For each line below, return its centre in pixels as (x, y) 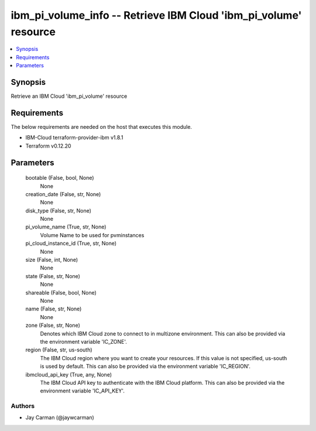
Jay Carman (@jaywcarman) (60, 418)
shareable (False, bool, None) (61, 292)
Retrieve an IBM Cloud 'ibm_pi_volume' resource (69, 96)
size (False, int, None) (52, 260)
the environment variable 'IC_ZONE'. (83, 341)
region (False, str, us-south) (59, 350)
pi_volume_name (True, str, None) (66, 227)
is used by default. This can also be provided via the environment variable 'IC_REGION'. (145, 367)
